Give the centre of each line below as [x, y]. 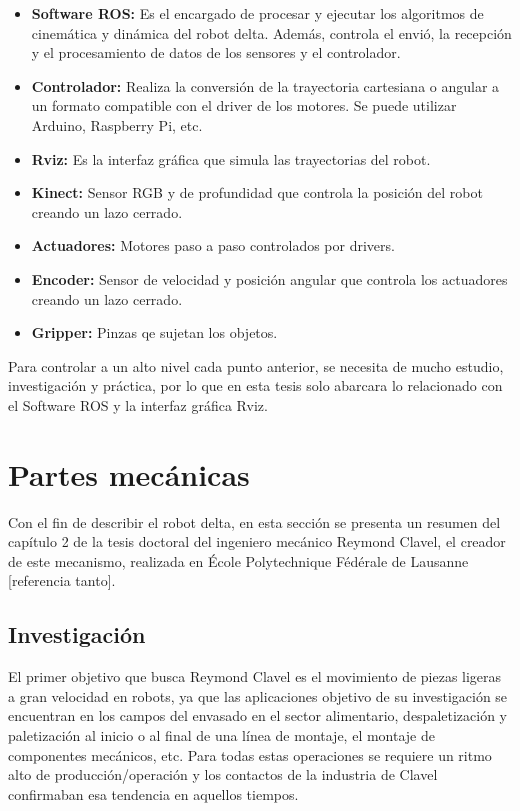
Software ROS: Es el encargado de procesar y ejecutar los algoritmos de [257, 13]
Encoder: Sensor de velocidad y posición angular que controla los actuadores [269, 278]
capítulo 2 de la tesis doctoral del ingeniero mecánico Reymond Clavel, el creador [257, 541]
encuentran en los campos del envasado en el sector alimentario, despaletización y [257, 715]
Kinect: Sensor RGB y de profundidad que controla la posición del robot [257, 192]
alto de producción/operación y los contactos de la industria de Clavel [223, 774]
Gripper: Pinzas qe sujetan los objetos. [154, 332]
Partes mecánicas [129, 473]
